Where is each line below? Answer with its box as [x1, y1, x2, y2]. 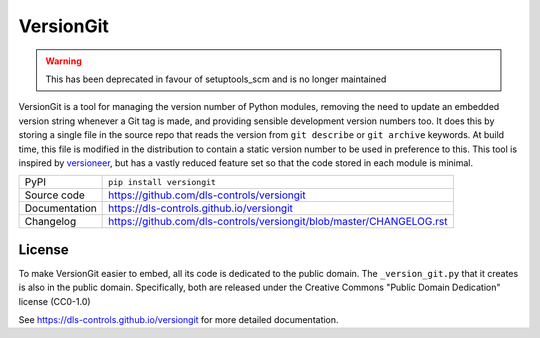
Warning [45, 55, 82, 67]
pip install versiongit [108, 176, 217, 187]
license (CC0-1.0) [18, 295, 91, 307]
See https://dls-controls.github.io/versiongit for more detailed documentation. [18, 313, 339, 325]
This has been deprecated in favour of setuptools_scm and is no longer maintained [45, 73, 387, 85]
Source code [24, 188, 85, 202]
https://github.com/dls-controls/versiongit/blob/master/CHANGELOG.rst [108, 215, 448, 229]
